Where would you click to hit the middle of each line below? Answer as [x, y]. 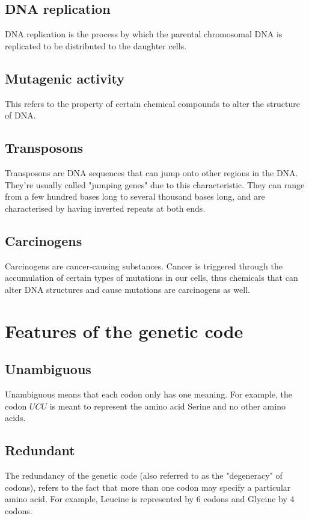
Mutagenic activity [65, 78]
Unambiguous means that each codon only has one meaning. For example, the [149, 394]
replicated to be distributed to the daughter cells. [96, 45]
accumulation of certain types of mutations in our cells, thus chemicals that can [151, 278]
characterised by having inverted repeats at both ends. [105, 208]
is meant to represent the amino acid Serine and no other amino [167, 406]
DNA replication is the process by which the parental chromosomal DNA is [144, 34]
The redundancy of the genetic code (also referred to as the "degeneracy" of [144, 475]
